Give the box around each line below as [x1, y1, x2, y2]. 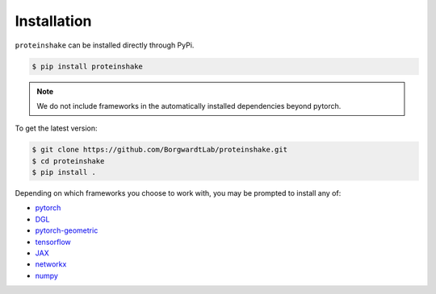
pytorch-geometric [35, 226, 99, 235]
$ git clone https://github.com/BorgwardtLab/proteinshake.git [31, 145, 288, 155]
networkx [35, 259, 67, 269]
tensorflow [35, 237, 72, 246]
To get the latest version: [15, 123, 98, 133]
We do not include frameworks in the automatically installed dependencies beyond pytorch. [36, 101, 342, 110]
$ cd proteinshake [31, 156, 105, 165]
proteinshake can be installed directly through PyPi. [15, 40, 195, 50]
